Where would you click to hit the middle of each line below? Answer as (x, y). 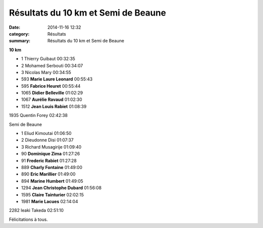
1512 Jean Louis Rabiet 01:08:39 (54, 106)
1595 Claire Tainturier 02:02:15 (53, 194)
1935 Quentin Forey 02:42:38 (38, 115)
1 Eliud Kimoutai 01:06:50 (46, 133)
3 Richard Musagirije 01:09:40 (51, 147)
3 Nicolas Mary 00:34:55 (46, 72)
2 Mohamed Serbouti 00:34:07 (52, 65)
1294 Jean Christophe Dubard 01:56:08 (61, 188)
